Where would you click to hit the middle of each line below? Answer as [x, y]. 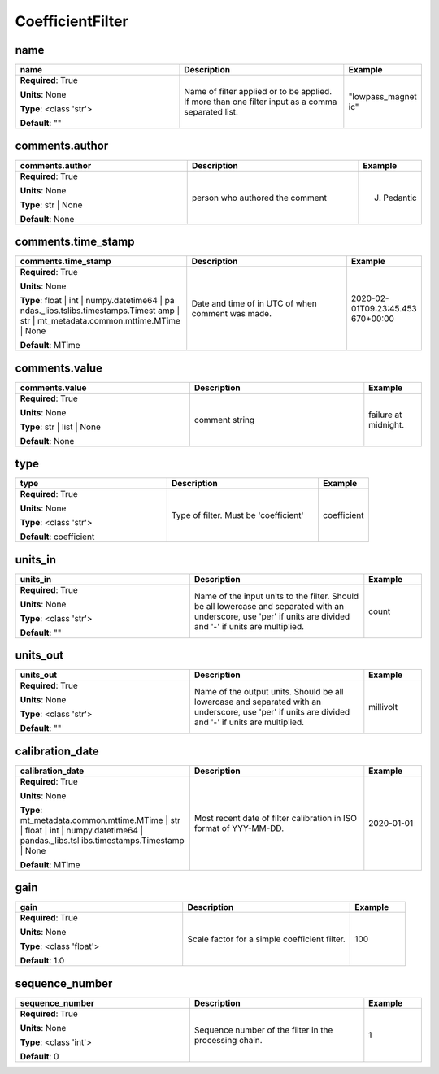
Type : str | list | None [60, 427]
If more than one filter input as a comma [261, 102]
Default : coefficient [57, 537]
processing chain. [228, 1040]
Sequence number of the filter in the [263, 1030]
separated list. [211, 112]
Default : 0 [39, 1056]
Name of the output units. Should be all [269, 692]
